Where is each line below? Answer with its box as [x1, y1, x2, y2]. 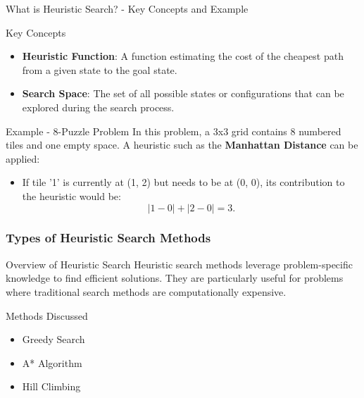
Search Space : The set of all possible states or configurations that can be [22, 86, 344, 101]
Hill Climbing [22, 379, 81, 394]
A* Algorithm [22, 355, 82, 370]
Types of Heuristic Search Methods [6, 229, 211, 247]
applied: [6, 151, 40, 166]
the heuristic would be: [22, 188, 121, 203]
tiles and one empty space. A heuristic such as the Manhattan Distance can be [6, 137, 358, 152]
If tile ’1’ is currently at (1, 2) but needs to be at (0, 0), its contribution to [22, 175, 345, 189]
